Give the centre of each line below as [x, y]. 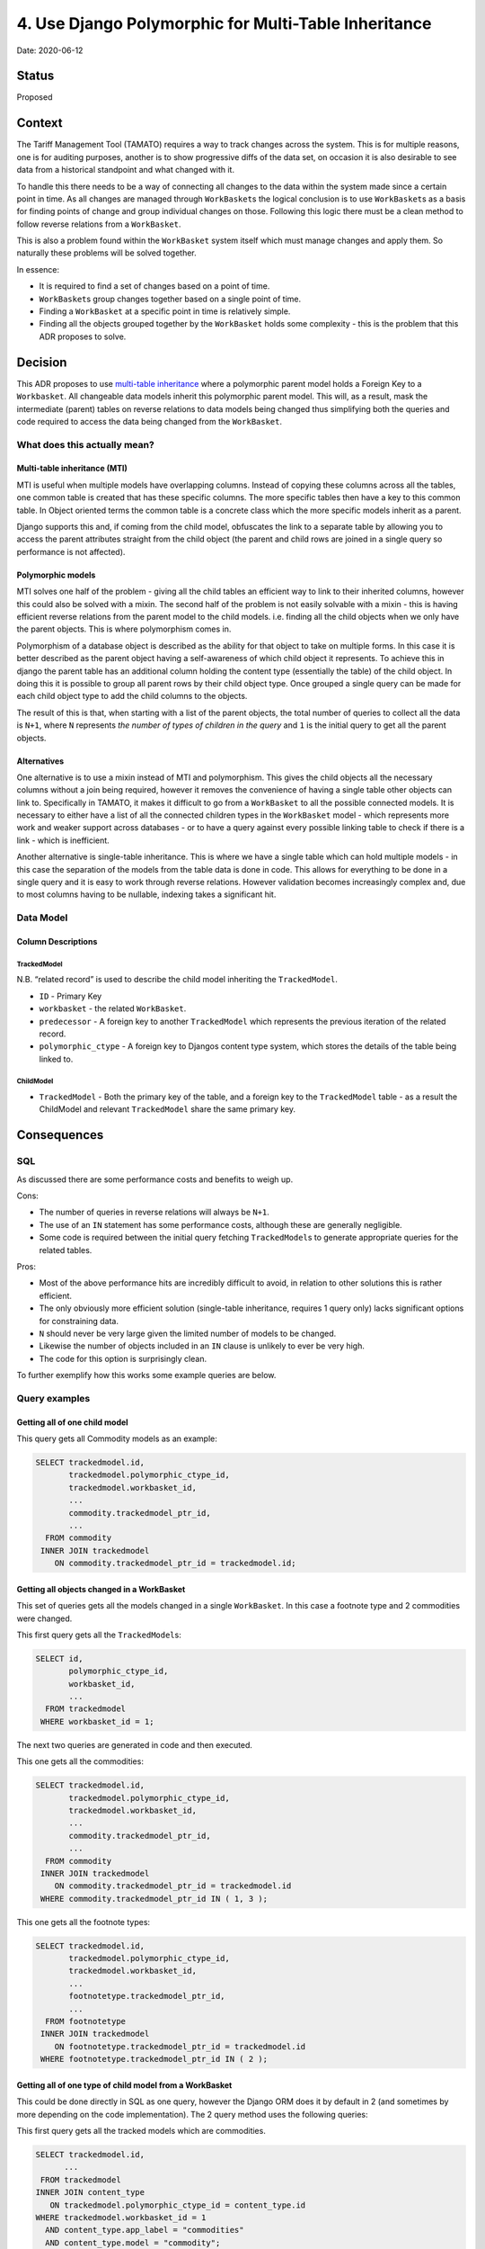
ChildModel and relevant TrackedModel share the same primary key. [168, 1109]
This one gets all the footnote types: [84, 1922]
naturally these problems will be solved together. [106, 253]
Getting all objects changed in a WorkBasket [101, 1589]
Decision [42, 362]
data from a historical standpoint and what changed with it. [126, 170]
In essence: [38, 269]
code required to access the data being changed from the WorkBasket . [150, 421]
